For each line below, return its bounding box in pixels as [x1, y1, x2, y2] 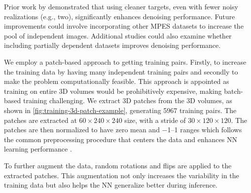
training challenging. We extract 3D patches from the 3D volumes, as [23, 95, 232, 106]
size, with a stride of [124, 115, 186, 125]
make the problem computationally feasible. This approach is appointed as [4, 76, 229, 86]
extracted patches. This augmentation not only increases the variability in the [4, 170, 239, 180]
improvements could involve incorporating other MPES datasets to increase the [4, 21, 244, 31]
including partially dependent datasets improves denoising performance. [4, 40, 221, 50]
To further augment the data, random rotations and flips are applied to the [4, 160, 232, 170]
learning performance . [4, 144, 72, 154]
